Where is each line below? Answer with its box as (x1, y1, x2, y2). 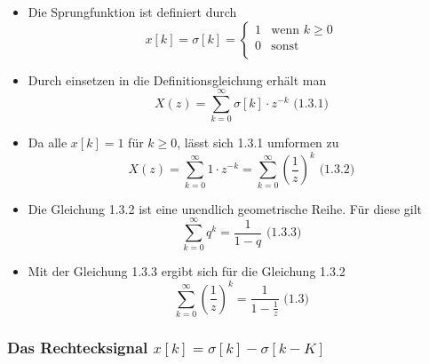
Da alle (28, 133, 68, 152)
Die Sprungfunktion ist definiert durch (28, 3, 237, 20)
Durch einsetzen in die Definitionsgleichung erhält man (28, 70, 327, 89)
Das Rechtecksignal (7, 336, 148, 358)
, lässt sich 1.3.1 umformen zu (177, 133, 339, 152)
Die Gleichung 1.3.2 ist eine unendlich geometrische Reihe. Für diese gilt (28, 199, 423, 218)
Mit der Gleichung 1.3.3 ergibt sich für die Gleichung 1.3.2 (28, 262, 346, 281)
